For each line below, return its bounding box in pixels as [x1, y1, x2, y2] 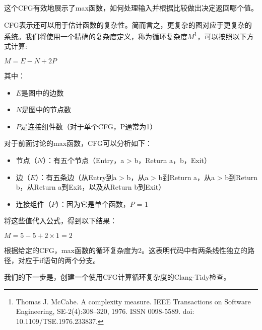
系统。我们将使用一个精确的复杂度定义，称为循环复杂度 [4, 31, 187, 41]
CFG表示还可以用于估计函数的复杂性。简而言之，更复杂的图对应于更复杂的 [4, 19, 252, 30]
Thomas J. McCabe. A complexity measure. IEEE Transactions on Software [16, 296, 251, 306]
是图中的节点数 [22, 104, 72, 115]
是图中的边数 [21, 87, 64, 98]
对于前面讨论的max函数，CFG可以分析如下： [4, 138, 152, 148]
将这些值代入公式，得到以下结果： [4, 215, 117, 226]
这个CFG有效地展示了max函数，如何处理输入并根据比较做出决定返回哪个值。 [4, 3, 258, 13]
